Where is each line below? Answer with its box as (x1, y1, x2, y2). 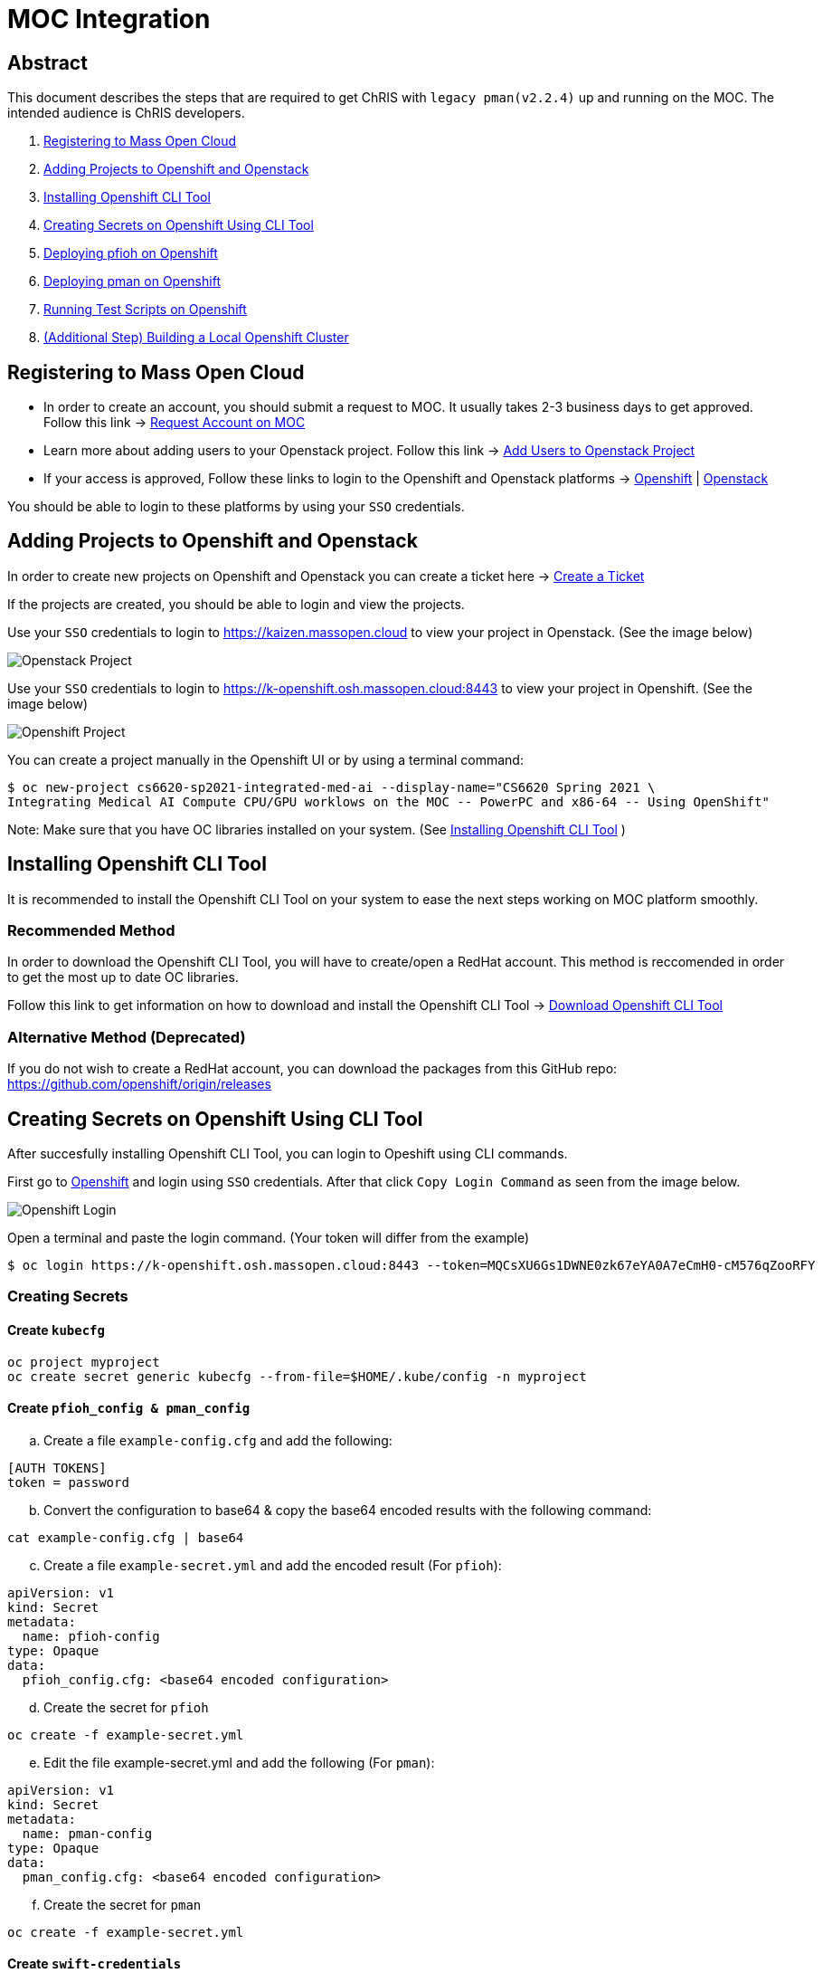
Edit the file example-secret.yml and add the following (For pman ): (43, 1754, 435, 1770)
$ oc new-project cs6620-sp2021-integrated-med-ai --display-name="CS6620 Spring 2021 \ (7, 779, 656, 795)
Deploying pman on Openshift (43, 273, 221, 290)
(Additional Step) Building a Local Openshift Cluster (43, 329, 349, 346)
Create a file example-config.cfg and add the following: (43, 1432, 393, 1448)
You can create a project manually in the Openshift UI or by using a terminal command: (7, 751, 524, 767)
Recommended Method (7, 921, 175, 940)
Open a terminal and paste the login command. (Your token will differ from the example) (7, 1230, 530, 1246)
